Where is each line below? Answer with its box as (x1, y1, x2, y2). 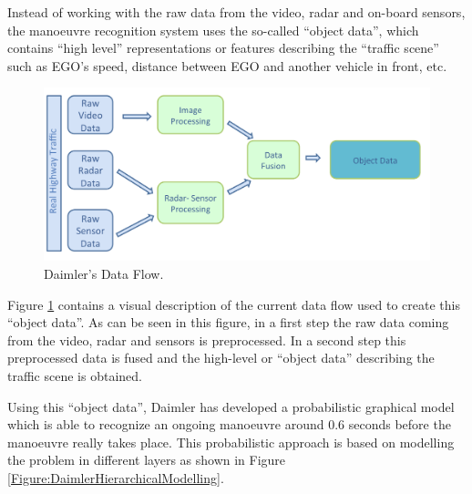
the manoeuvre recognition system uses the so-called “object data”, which (7, 20, 419, 39)
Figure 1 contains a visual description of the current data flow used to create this (7, 294, 460, 314)
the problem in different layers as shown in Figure (7, 450, 286, 469)
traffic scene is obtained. (7, 365, 142, 385)
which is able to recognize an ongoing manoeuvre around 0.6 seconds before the (7, 415, 451, 434)
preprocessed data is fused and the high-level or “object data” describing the (7, 348, 435, 367)
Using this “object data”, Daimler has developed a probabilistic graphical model (7, 396, 455, 416)
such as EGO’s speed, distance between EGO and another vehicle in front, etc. (7, 56, 447, 75)
